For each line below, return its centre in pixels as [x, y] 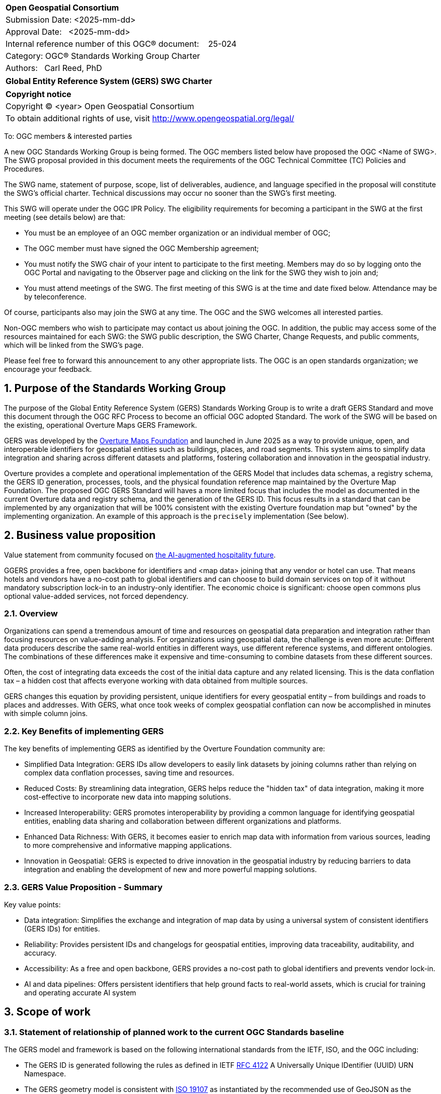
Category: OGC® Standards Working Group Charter [103, 56]
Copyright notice [39, 94]
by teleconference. [55, 297]
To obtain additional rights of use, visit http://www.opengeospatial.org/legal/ [150, 118]
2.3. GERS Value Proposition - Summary [83, 887]
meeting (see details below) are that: [65, 217]
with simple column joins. [46, 714]
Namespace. [45, 1074]
